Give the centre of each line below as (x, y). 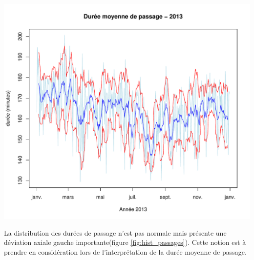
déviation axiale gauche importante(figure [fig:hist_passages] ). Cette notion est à (125, 242)
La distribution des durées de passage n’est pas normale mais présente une (115, 232)
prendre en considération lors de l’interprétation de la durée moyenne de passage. (125, 251)
